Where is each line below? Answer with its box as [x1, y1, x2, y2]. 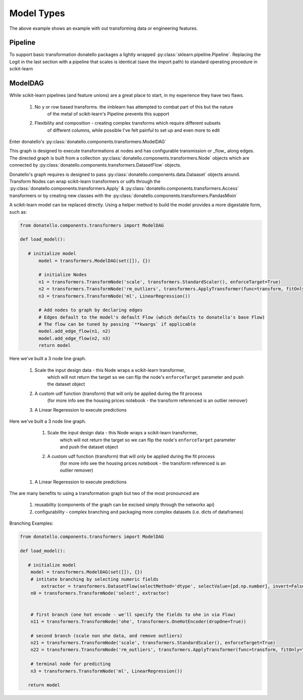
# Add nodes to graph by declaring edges [38, 307, 143, 313]
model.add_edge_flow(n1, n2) [38, 328, 111, 334]
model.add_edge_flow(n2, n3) [38, 335, 111, 341]
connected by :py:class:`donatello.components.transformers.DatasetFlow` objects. [9, 162, 182, 168]
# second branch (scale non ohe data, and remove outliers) [30, 633, 183, 638]
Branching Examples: [9, 520, 54, 526]
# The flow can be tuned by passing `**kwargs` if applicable [38, 321, 196, 327]
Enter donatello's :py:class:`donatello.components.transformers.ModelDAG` [9, 139, 167, 145]
